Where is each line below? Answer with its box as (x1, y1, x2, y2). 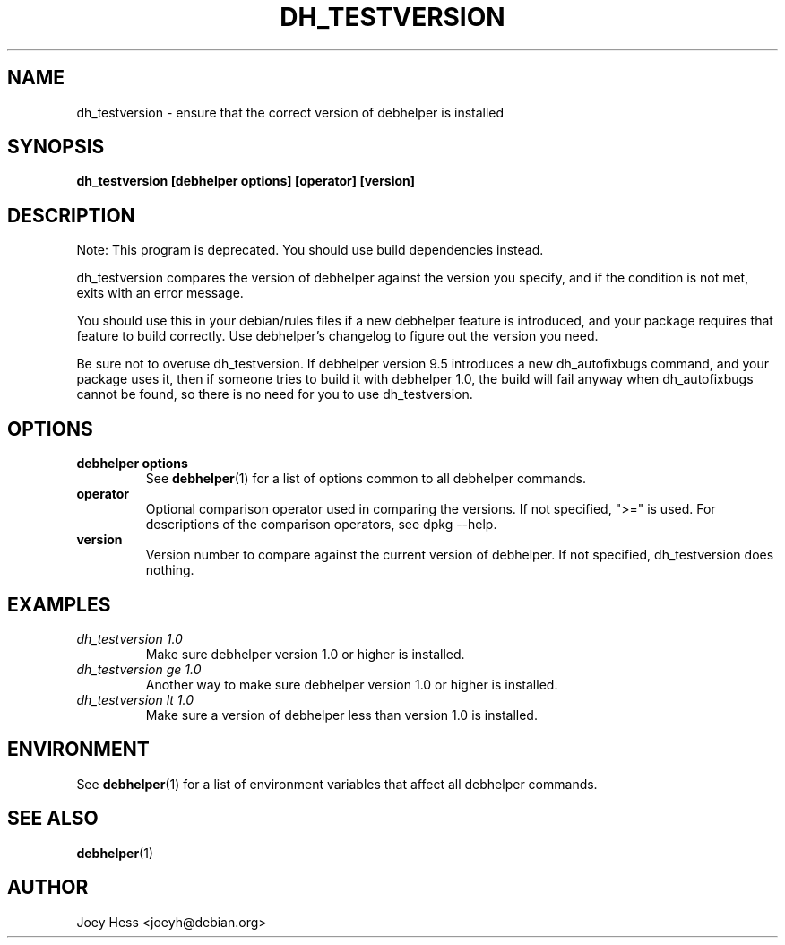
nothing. (145, 562, 194, 578)
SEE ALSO (7, 807, 99, 830)
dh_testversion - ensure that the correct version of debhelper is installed (76, 104, 505, 120)
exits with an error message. (76, 285, 244, 301)
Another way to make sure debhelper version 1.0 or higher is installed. (145, 676, 558, 692)
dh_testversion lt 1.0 (76, 691, 194, 707)
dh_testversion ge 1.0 (76, 661, 202, 677)
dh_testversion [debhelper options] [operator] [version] (76, 173, 416, 189)
